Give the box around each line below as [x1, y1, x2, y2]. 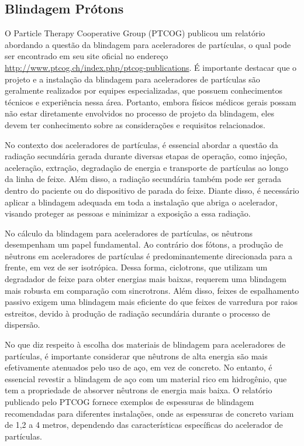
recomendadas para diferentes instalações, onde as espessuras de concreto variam [5, 407, 294, 419]
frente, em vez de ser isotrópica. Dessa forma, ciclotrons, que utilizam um [5, 261, 268, 273]
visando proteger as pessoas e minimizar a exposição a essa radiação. [5, 207, 251, 219]
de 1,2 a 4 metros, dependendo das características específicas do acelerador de [5, 418, 283, 431]
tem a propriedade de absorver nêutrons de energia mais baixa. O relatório [5, 384, 272, 396]
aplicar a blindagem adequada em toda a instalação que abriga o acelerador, [5, 195, 278, 208]
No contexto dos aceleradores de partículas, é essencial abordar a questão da [5, 138, 278, 150]
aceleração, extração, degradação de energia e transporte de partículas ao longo [5, 161, 288, 173]
